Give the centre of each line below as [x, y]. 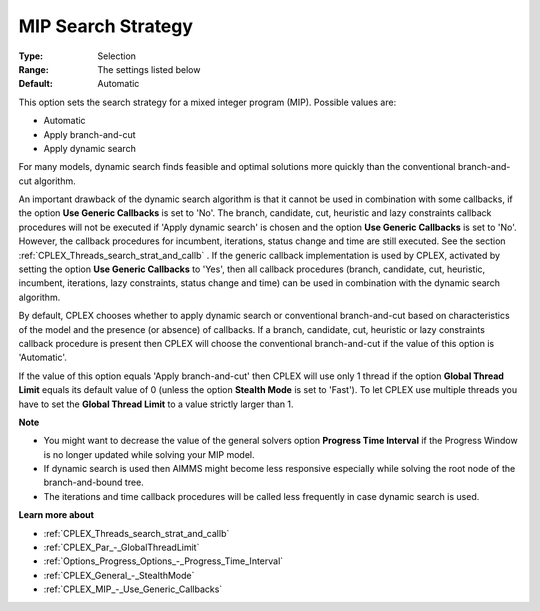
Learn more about [56, 515]
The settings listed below [149, 69]
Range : [33, 69]
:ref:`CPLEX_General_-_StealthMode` [119, 575]
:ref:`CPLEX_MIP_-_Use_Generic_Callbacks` [133, 589]
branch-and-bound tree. [93, 482]
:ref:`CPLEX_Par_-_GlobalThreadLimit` [121, 547]
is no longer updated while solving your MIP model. [149, 454]
